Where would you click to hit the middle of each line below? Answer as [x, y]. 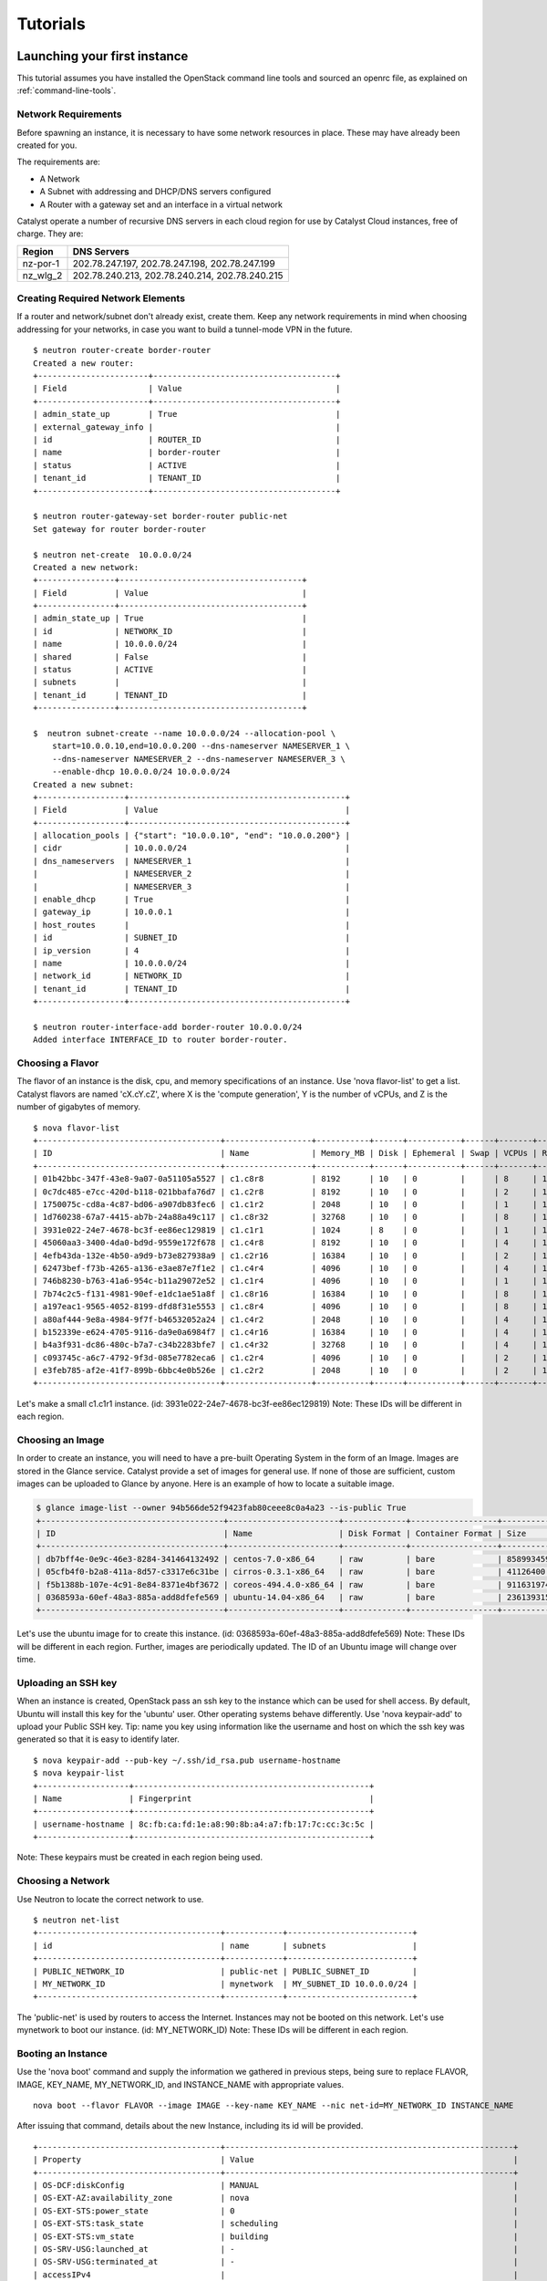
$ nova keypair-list [79, 1773]
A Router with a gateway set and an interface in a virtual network [161, 204]
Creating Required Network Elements [101, 298]
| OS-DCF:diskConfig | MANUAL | [276, 2186]
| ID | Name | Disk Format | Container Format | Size [281, 1533]
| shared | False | [170, 656]
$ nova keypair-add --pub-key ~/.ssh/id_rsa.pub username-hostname [187, 1760]
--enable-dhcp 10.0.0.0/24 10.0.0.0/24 [141, 772]
